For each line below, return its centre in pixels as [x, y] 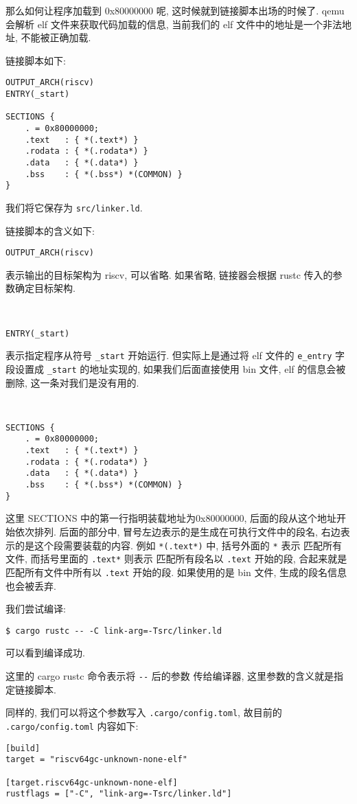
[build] [23, 748]
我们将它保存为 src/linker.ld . [74, 207]
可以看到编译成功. [45, 653]
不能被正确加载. [56, 37]
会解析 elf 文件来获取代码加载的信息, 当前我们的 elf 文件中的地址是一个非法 [174, 24]
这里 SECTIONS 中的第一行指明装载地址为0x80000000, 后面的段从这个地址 [171, 518]
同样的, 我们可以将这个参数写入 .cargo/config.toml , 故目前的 [144, 712]
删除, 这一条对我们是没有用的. [72, 382]
